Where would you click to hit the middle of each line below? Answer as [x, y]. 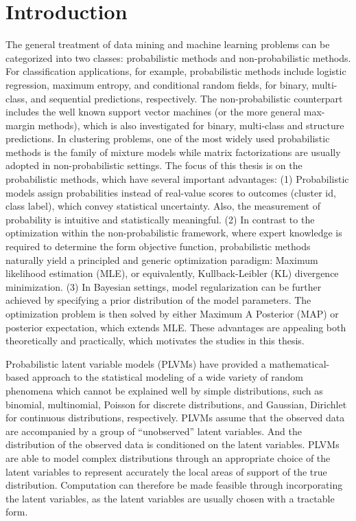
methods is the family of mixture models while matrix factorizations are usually [173, 152]
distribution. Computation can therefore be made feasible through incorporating [174, 485]
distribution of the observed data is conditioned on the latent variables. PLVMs [173, 444]
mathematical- [299, 363]
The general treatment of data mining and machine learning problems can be [168, 44]
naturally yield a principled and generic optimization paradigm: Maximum [162, 259]
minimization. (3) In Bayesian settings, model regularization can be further [164, 286]
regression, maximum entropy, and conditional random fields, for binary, [157, 84]
